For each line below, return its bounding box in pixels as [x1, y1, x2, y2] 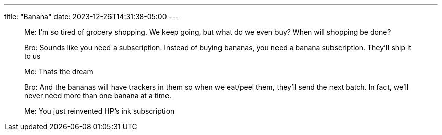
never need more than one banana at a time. [24, 91, 172, 100]
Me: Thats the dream [24, 67, 93, 76]
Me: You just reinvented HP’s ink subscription [24, 107, 175, 115]
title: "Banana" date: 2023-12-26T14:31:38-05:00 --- [4, 12, 179, 21]
